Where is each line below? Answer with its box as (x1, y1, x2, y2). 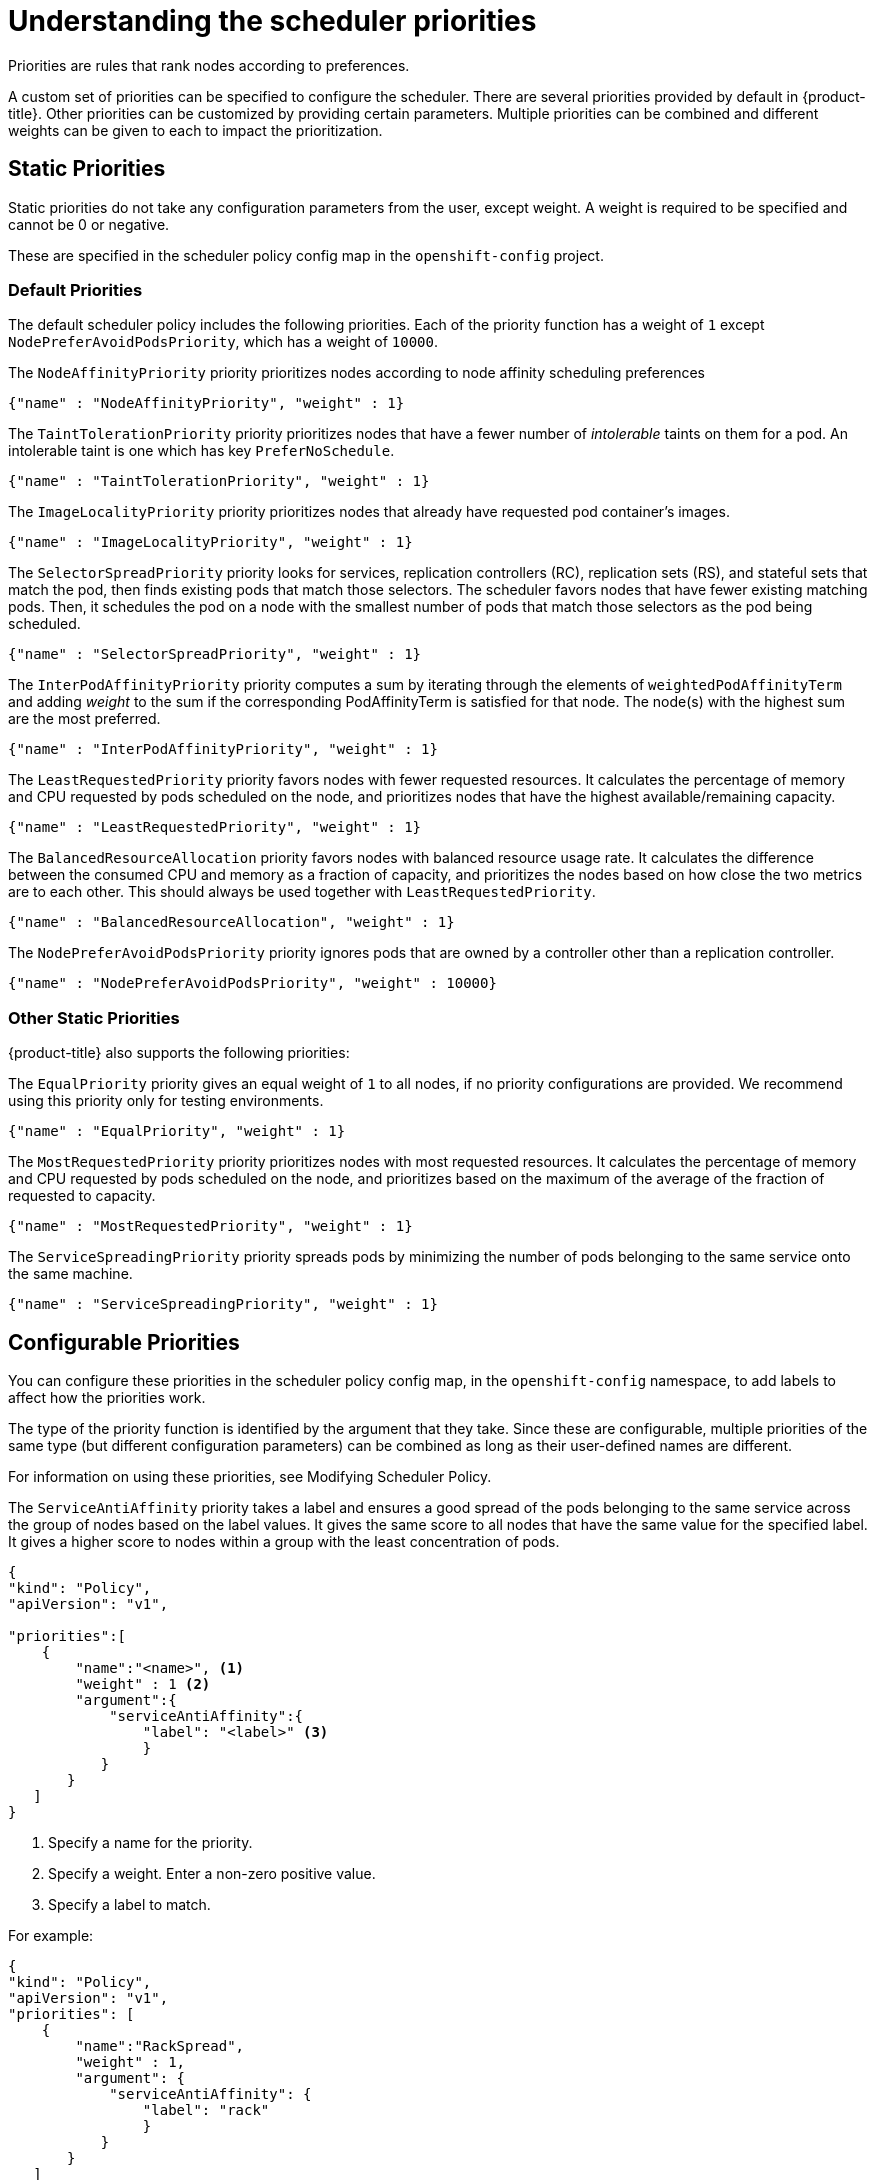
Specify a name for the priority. (48, 1833, 253, 1851)
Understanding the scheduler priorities (8, 4, 537, 38)
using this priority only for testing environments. (8, 1092, 324, 1110)
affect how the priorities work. (8, 1388, 206, 1406)
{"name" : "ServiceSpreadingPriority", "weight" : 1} (8, 1296, 438, 1313)
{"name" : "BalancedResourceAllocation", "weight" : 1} (8, 914, 455, 931)
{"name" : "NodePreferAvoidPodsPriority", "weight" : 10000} (8, 975, 497, 992)
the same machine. (8, 1265, 133, 1283)
